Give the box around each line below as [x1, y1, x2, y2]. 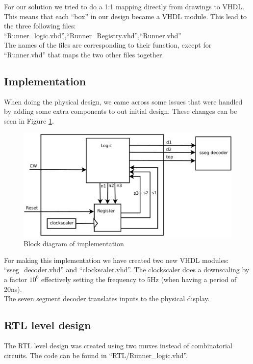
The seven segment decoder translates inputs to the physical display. [4, 293, 210, 304]
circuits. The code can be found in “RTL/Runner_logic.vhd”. [4, 350, 188, 360]
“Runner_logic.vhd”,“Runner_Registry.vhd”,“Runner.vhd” [4, 30, 181, 40]
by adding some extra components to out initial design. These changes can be [4, 106, 237, 116]
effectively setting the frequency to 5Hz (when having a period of [41, 274, 237, 284]
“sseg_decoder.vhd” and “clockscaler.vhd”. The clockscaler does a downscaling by [4, 264, 250, 275]
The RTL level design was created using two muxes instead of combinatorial [4, 340, 232, 350]
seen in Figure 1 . [4, 115, 54, 126]
